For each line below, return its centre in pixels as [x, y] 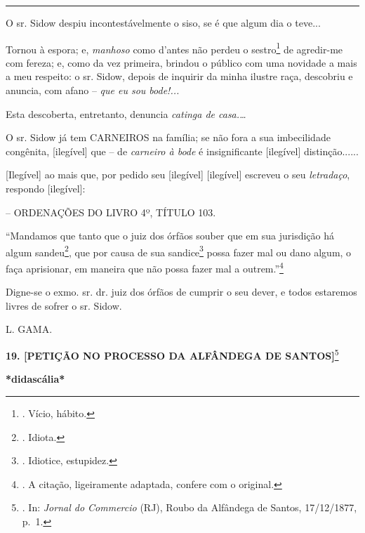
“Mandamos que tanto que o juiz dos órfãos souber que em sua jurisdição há [170, 236]
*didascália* [35, 379]
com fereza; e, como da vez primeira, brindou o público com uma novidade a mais [181, 62]
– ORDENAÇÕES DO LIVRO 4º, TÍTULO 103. [111, 212]
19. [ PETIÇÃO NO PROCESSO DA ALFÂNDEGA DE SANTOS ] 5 [172, 354]
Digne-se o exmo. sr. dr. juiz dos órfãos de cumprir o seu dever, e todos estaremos [181, 292]
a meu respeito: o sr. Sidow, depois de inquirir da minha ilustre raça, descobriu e [179, 76]
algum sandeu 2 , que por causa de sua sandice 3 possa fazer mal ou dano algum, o [179, 251]
